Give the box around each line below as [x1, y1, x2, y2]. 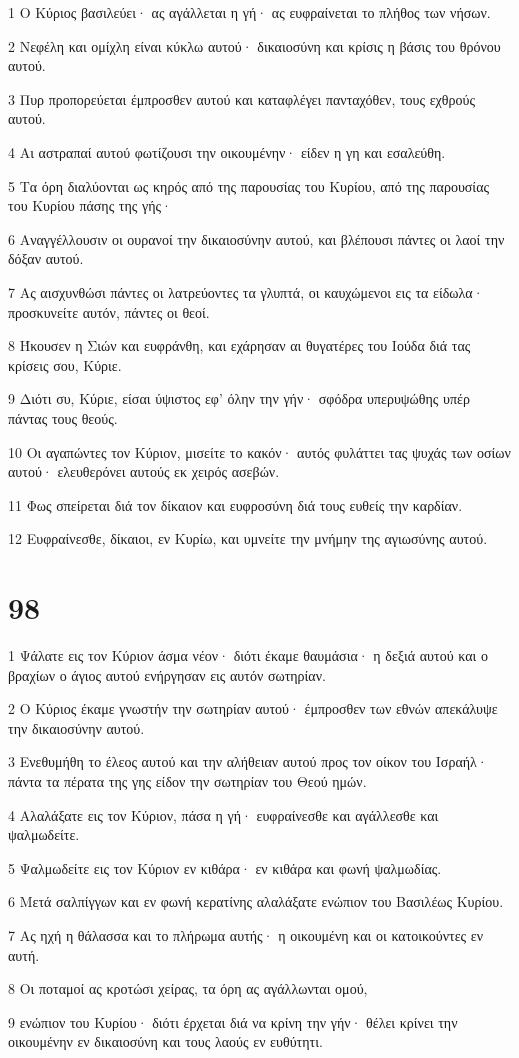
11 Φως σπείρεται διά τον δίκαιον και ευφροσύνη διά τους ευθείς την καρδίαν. [8, 494, 463, 515]
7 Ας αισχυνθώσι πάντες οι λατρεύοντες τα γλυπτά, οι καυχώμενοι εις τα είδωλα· [8, 281, 484, 302]
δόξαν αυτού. [8, 248, 84, 269]
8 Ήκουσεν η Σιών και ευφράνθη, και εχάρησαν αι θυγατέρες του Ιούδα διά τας [8, 335, 471, 356]
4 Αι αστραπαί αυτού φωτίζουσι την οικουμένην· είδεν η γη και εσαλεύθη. [8, 141, 446, 162]
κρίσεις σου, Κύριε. [8, 354, 122, 375]
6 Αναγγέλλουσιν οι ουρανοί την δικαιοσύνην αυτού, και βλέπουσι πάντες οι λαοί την [8, 228, 505, 249]
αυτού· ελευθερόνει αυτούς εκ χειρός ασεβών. [8, 461, 280, 482]
